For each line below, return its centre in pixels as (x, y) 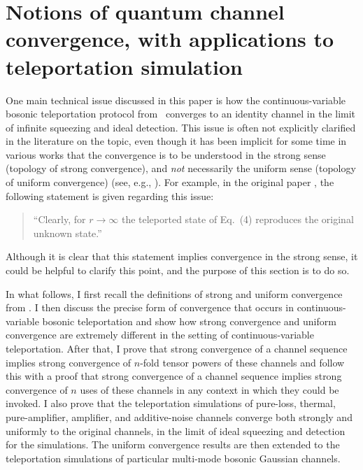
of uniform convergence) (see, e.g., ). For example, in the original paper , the (170, 182)
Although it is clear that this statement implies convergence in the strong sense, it (182, 256)
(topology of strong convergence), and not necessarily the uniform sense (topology (181, 168)
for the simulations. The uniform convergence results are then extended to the (173, 444)
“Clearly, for (59, 219)
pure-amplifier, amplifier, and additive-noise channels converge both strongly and (179, 416)
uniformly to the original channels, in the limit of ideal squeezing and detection (176, 430)
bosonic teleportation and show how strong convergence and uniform (189, 321)
